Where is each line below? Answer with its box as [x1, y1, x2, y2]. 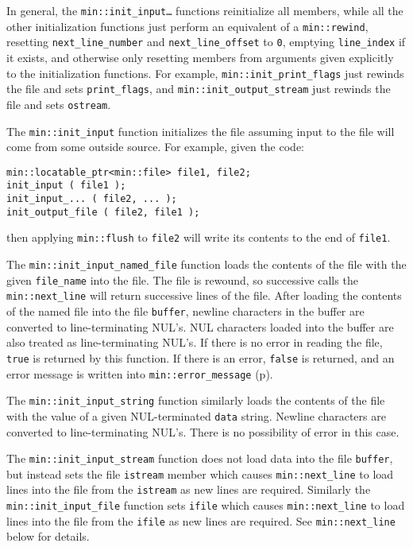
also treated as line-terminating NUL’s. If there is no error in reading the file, [6, 334, 383, 351]
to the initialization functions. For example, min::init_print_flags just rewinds [6, 64, 404, 81]
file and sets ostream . [6, 95, 111, 112]
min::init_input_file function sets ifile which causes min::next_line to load [6, 497, 405, 514]
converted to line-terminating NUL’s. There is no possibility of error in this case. [6, 423, 399, 440]
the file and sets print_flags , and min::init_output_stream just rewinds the [6, 80, 391, 97]
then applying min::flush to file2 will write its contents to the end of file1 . [6, 229, 391, 246]
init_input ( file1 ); [6, 180, 126, 192]
